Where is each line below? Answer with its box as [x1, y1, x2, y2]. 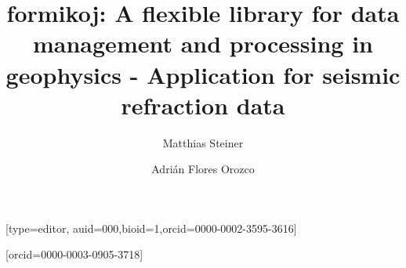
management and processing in [33, 27, 373, 60]
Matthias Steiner [162, 134, 244, 150]
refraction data [121, 89, 285, 121]
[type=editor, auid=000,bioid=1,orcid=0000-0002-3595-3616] [5, 219, 297, 236]
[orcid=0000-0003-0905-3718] [5, 246, 143, 263]
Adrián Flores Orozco [151, 161, 255, 177]
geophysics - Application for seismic [5, 58, 401, 90]
